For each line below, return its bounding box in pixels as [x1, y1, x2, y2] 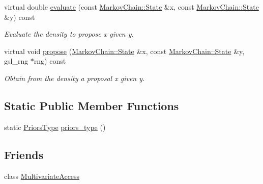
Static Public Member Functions [4, 97, 179, 113]
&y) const [4, 11, 35, 22]
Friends [4, 146, 44, 162]
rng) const [34, 56, 66, 66]
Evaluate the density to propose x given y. [4, 29, 134, 39]
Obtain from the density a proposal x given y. [4, 72, 145, 83]
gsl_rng [4, 56, 28, 66]
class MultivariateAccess [4, 170, 80, 181]
